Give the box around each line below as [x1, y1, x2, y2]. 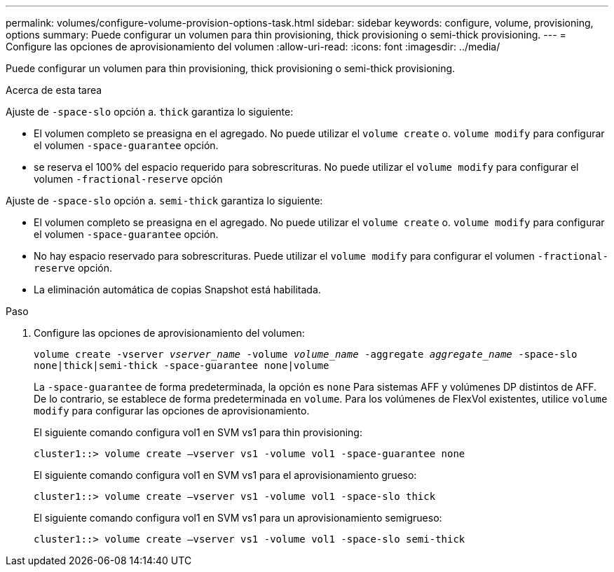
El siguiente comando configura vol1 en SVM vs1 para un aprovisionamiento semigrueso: [34, 512, 442, 524]
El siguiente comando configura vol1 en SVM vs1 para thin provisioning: [34, 426, 362, 438]
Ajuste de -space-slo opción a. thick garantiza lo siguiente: [6, 106, 294, 118]
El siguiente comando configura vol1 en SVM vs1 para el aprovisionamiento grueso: [34, 469, 417, 481]
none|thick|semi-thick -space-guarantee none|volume [34, 360, 329, 371]
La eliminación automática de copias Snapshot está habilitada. [34, 284, 321, 295]
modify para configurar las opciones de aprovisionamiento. [34, 405, 310, 417]
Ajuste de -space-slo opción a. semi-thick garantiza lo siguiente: [6, 195, 323, 207]
